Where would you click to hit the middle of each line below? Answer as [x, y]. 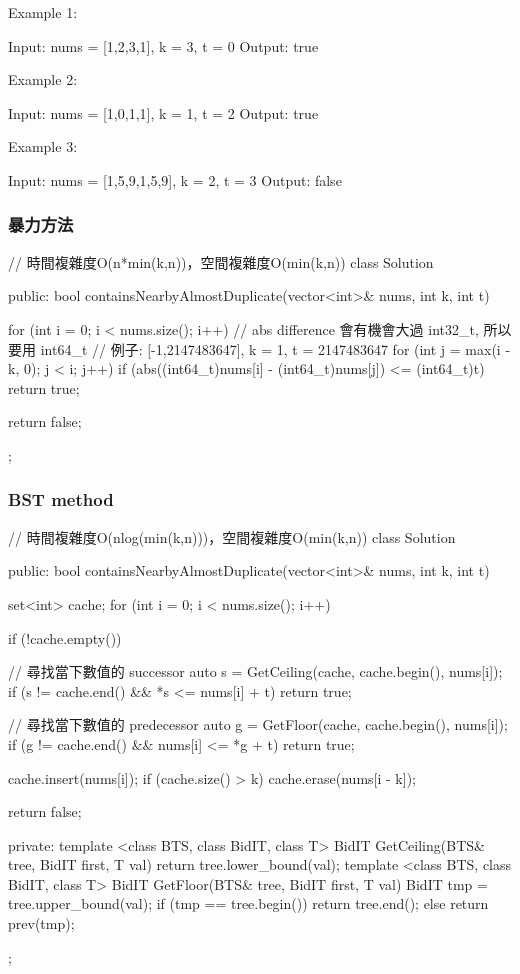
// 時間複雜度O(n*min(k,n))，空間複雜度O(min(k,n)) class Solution [221, 261]
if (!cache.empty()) [65, 637]
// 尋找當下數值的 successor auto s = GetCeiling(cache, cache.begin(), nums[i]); [255, 671]
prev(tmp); [41, 923]
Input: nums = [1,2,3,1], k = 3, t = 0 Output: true [163, 45]
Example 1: [43, 12]
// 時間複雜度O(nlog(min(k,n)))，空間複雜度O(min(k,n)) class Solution [232, 536]
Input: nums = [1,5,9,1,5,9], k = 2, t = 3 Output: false [175, 179]
